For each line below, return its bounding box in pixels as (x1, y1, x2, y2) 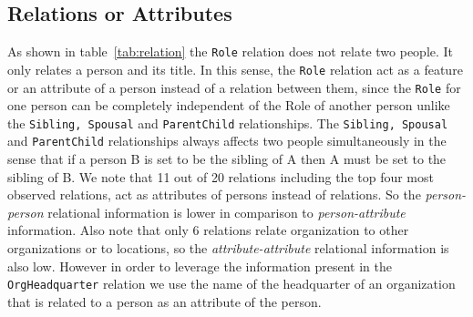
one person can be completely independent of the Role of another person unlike (7, 96, 450, 115)
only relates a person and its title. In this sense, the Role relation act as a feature (7, 59, 463, 78)
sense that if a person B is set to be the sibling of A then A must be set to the (7, 149, 447, 169)
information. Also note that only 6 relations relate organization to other (7, 220, 409, 240)
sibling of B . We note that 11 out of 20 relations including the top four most (7, 167, 434, 186)
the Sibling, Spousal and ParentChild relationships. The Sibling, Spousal (7, 113, 448, 132)
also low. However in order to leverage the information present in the (7, 256, 392, 275)
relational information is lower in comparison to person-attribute (47, 202, 406, 221)
